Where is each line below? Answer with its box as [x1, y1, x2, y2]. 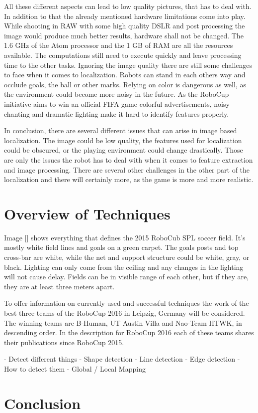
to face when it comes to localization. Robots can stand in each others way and [4, 69, 246, 80]
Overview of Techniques [4, 203, 171, 223]
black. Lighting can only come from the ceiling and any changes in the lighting [4, 261, 244, 272]
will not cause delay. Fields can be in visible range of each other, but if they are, [4, 271, 249, 282]
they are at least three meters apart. [4, 281, 115, 291]
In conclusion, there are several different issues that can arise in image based [4, 125, 237, 136]
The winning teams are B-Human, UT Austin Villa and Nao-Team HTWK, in [4, 317, 242, 328]
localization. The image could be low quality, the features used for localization [4, 135, 242, 145]
